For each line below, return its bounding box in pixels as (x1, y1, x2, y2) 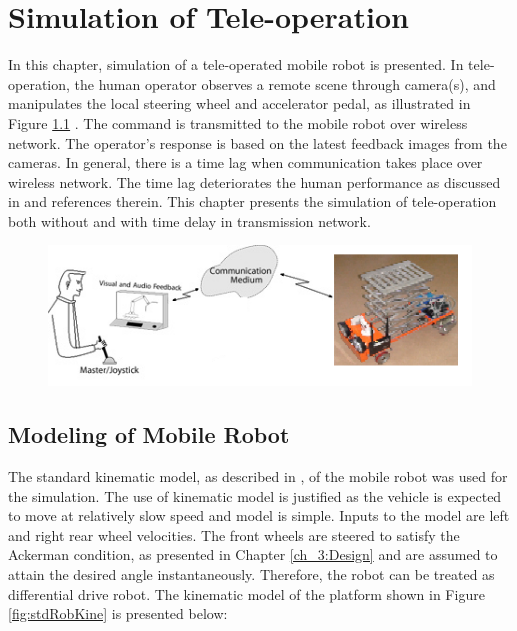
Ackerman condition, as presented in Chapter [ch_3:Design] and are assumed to (8, 544, 498, 565)
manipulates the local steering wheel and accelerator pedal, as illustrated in (8, 93, 471, 114)
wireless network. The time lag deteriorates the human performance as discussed (8, 171, 501, 192)
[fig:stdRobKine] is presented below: (8, 603, 228, 624)
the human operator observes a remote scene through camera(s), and (74, 73, 496, 94)
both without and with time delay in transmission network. (8, 210, 371, 231)
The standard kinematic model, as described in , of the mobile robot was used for (8, 465, 508, 486)
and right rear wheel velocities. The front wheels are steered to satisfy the (8, 524, 460, 545)
